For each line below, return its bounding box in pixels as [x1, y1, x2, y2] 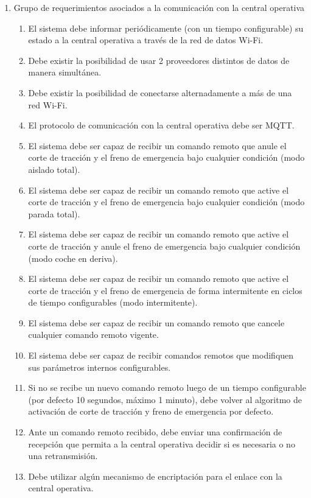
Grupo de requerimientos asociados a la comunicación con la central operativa [13, 1, 305, 13]
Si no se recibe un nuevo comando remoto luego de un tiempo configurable [28, 381, 306, 394]
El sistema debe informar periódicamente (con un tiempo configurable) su [28, 21, 304, 34]
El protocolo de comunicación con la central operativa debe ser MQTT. [28, 119, 295, 132]
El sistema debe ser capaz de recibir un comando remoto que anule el [28, 139, 287, 152]
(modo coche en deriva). [28, 251, 118, 264]
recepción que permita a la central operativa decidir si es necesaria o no [28, 437, 295, 450]
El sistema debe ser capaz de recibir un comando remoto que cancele [28, 316, 285, 329]
